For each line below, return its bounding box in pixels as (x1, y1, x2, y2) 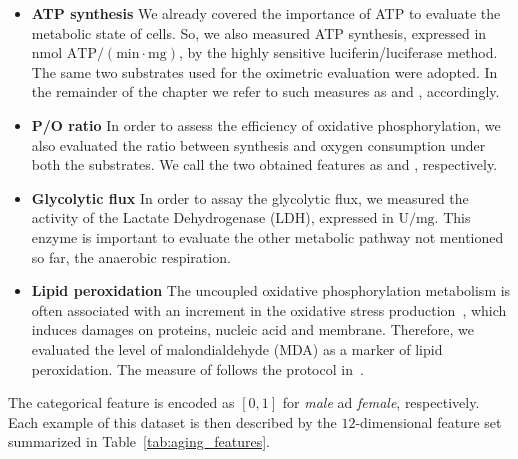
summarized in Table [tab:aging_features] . (8, 431, 271, 452)
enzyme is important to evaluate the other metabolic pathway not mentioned (31, 226, 504, 247)
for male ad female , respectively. (282, 392, 480, 413)
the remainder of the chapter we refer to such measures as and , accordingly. (31, 81, 500, 102)
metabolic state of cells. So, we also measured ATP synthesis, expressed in (31, 22, 487, 43)
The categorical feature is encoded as (8, 392, 235, 413)
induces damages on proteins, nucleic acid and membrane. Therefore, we (31, 319, 474, 340)
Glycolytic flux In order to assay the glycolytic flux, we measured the (31, 187, 469, 208)
